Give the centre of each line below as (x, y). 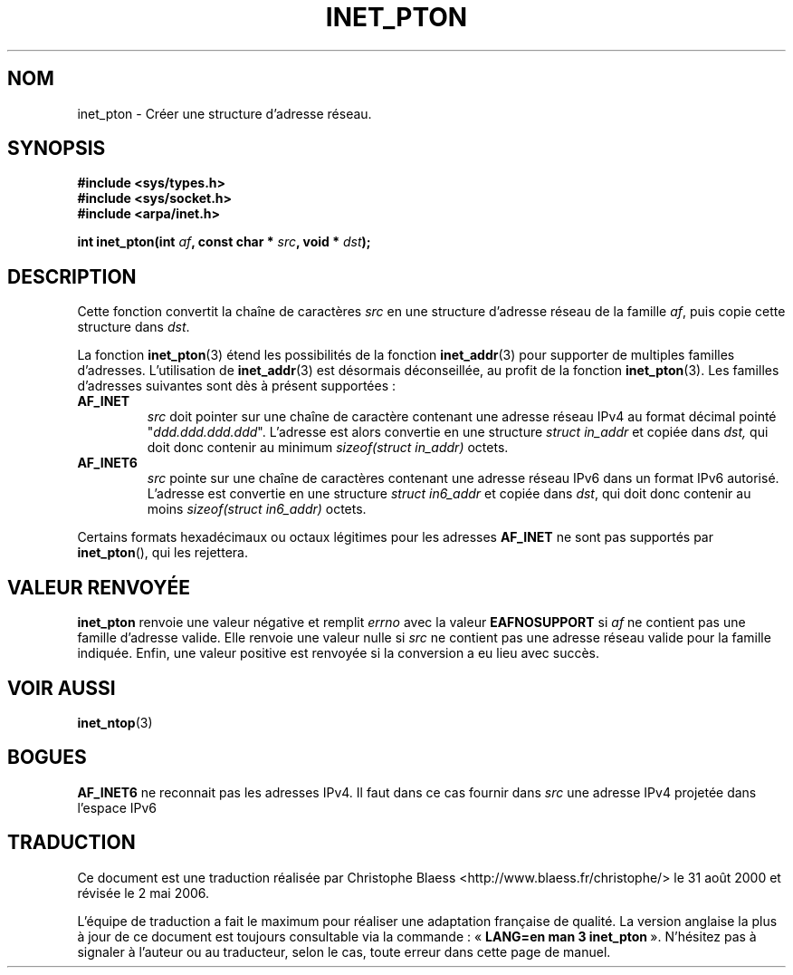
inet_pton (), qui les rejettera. (162, 553)
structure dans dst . (134, 327)
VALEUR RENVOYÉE (99, 587)
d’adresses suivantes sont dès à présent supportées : (237, 386)
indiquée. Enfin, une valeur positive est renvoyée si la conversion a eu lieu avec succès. (339, 653)
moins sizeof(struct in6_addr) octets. (257, 509)
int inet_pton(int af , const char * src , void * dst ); (224, 242)
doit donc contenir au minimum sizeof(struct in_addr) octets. (328, 448)
